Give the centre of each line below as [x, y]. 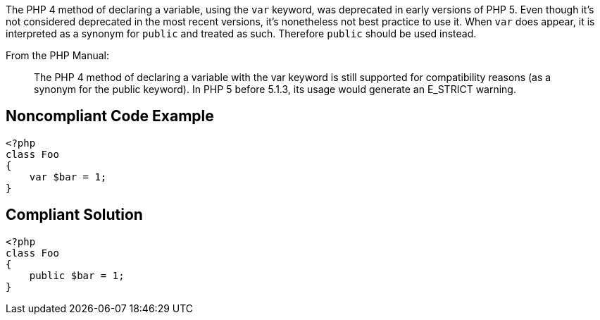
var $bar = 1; [68, 177]
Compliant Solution [74, 215]
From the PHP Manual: [58, 55]
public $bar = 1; [77, 275]
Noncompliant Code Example [110, 116]
